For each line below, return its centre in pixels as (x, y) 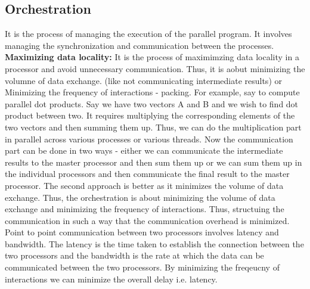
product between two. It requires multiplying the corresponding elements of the (150, 115)
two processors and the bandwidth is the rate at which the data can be (134, 255)
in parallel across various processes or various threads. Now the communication (149, 139)
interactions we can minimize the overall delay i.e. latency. (111, 279)
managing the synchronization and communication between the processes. (139, 45)
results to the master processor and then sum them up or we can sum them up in (154, 162)
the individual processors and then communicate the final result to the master (147, 174)
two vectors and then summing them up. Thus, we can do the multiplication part (153, 127)
